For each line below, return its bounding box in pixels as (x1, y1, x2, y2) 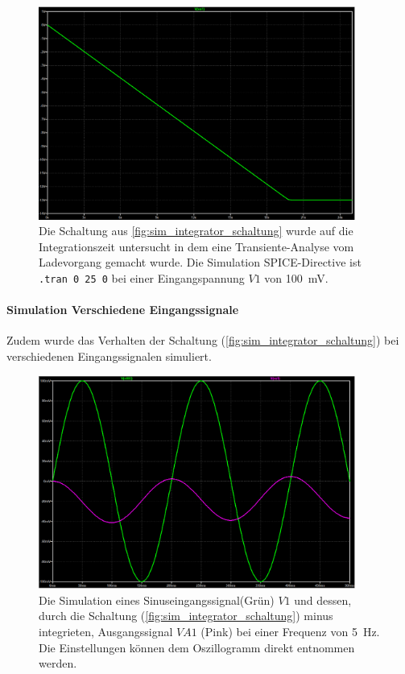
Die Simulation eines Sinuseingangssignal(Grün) (39, 591, 275, 608)
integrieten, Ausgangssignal (39, 622, 173, 639)
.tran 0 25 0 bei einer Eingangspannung (39, 269, 245, 286)
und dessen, (294, 591, 352, 608)
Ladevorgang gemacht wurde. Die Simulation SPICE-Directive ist (39, 254, 362, 271)
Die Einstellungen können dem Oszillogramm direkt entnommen (39, 639, 355, 655)
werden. (39, 655, 77, 672)
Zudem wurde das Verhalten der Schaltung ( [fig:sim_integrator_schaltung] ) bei (6, 332, 399, 349)
